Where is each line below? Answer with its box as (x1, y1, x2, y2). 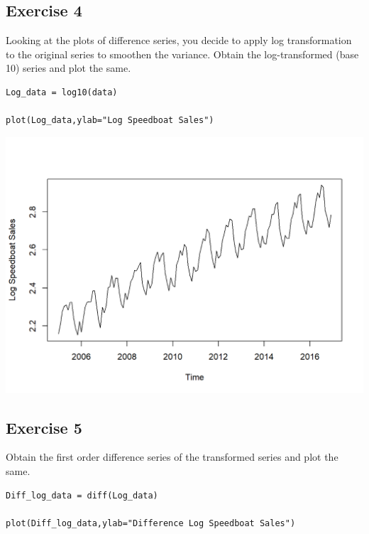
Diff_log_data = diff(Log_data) (6, 490, 158, 501)
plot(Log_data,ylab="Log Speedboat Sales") (6, 115, 214, 126)
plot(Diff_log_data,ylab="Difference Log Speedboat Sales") (6, 518, 296, 528)
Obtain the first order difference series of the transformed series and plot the (6, 449, 338, 464)
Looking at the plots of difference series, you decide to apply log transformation (6, 33, 352, 48)
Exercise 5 (6, 416, 82, 438)
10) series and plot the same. (6, 60, 131, 75)
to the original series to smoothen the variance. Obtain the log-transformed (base (6, 46, 359, 61)
